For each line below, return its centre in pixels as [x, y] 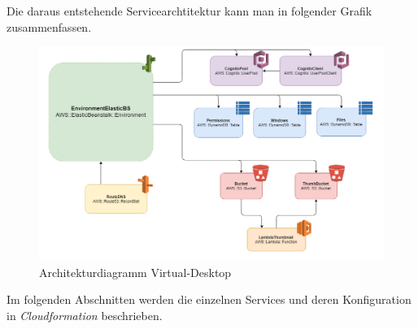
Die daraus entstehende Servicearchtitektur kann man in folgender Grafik [189, 11]
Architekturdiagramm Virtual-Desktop [135, 272]
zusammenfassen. [49, 26]
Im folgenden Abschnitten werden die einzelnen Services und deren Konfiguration [209, 299]
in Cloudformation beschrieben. [85, 315]
